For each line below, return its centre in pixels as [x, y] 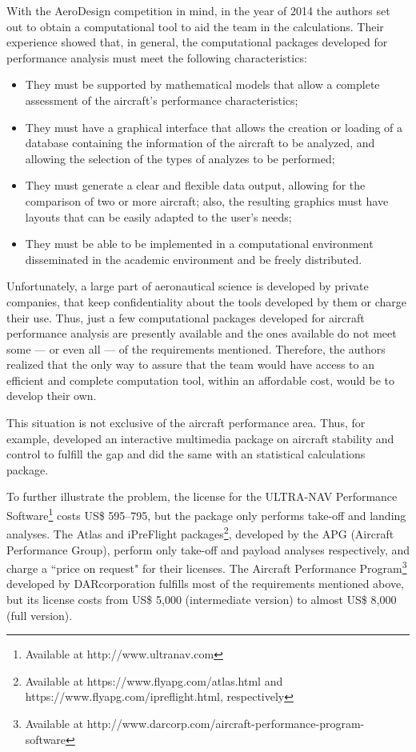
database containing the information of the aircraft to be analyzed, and [200, 143]
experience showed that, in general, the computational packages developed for [197, 42]
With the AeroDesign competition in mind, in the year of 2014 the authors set [198, 10]
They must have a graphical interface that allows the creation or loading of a [214, 127]
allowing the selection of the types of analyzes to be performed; [180, 158]
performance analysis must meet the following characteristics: [157, 57]
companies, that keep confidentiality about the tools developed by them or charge [206, 301]
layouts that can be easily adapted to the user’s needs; [158, 216]
